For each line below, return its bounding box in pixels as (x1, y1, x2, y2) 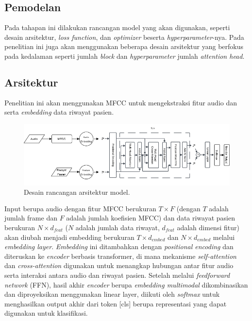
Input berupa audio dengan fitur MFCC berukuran (4, 203, 156, 213)
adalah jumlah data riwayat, (75, 222, 160, 233)
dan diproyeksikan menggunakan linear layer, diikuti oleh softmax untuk (4, 289, 220, 299)
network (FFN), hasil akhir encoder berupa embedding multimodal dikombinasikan (4, 279, 248, 289)
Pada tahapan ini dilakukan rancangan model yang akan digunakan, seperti (4, 22, 230, 33)
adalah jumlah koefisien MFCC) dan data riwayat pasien (66, 213, 235, 223)
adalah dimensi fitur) (177, 222, 239, 233)
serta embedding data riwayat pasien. (4, 107, 114, 117)
